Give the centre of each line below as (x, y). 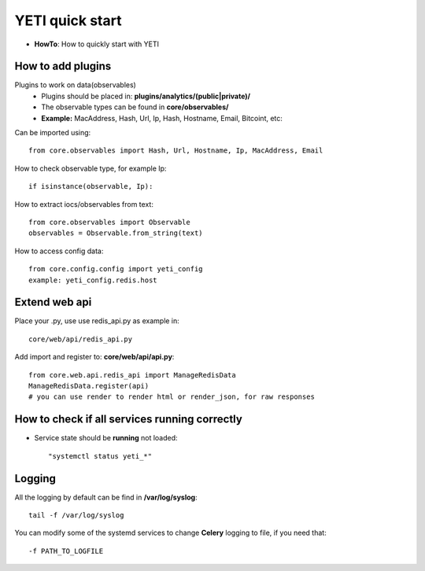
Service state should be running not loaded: (106, 438)
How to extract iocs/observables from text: (84, 204)
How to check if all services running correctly (129, 420)
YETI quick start (68, 20)
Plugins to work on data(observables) (76, 85)
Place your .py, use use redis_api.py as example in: (97, 321)
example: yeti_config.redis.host (93, 280)
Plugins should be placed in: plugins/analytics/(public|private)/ (146, 96)
